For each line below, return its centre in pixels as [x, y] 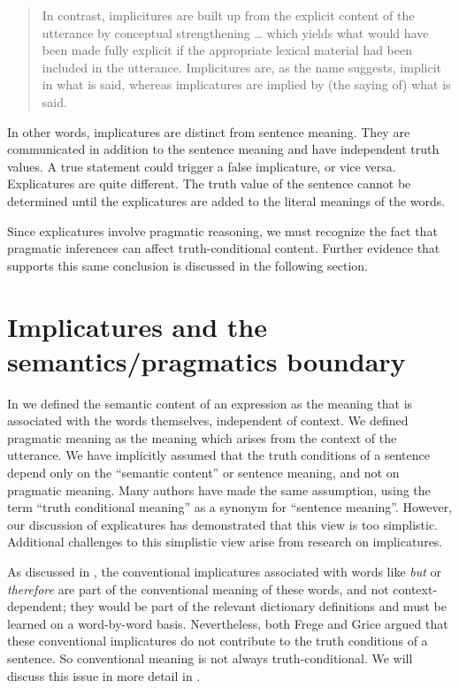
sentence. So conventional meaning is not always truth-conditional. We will [210, 657]
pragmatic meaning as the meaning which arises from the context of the [202, 437]
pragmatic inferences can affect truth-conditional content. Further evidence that [224, 248]
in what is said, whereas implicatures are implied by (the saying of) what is [246, 84]
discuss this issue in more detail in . [104, 675]
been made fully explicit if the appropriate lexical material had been [227, 50]
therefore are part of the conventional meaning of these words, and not [198, 589]
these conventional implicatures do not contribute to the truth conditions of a [218, 641]
